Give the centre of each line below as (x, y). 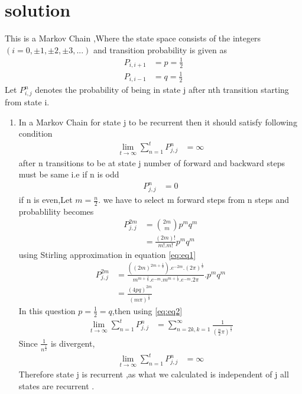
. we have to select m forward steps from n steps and (194, 200)
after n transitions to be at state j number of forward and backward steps (152, 162)
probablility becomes (56, 211)
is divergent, (73, 343)
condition (35, 133)
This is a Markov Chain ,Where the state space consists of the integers (133, 38)
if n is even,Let (46, 200)
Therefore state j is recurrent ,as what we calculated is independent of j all (154, 374)
